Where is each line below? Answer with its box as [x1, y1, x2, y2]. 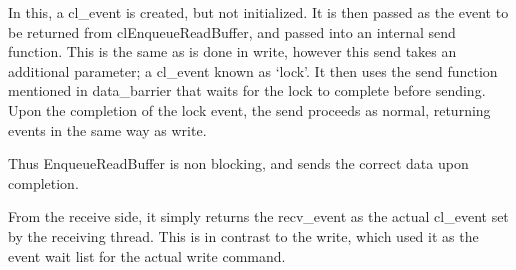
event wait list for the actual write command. [8, 245, 286, 266]
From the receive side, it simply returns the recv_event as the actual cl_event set [8, 206, 509, 227]
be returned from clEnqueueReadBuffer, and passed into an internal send [8, 21, 456, 42]
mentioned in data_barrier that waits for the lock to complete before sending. [8, 80, 486, 101]
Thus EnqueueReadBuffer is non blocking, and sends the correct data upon [8, 153, 469, 174]
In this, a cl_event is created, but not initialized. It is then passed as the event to [8, 2, 509, 22]
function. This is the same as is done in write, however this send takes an [8, 41, 457, 62]
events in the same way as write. [8, 119, 207, 140]
